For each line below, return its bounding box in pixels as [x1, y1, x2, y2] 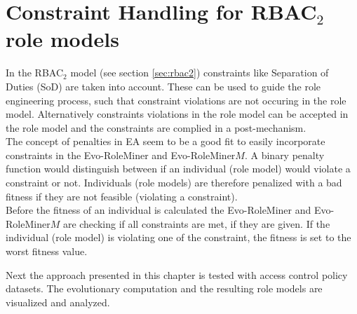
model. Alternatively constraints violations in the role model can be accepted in [6, 107, 349, 121]
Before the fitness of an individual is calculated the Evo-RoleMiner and [6, 203, 311, 217]
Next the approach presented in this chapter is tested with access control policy [6, 267, 348, 282]
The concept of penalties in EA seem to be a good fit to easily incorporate [6, 134, 325, 149]
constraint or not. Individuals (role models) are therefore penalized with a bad [6, 175, 342, 190]
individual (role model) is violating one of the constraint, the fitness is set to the [6, 230, 351, 245]
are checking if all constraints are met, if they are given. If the [62, 216, 330, 231]
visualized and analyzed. [6, 294, 110, 309]
